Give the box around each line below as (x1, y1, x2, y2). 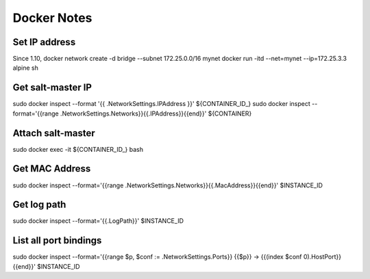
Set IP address (12, 36, 76, 48)
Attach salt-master (12, 127, 95, 139)
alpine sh (12, 64, 39, 72)
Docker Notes (12, 10, 92, 25)
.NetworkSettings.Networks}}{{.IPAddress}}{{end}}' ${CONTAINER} (60, 109, 252, 118)
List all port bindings (12, 235, 102, 246)
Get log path (12, 199, 66, 211)
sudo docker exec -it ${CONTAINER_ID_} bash (12, 145, 144, 153)
